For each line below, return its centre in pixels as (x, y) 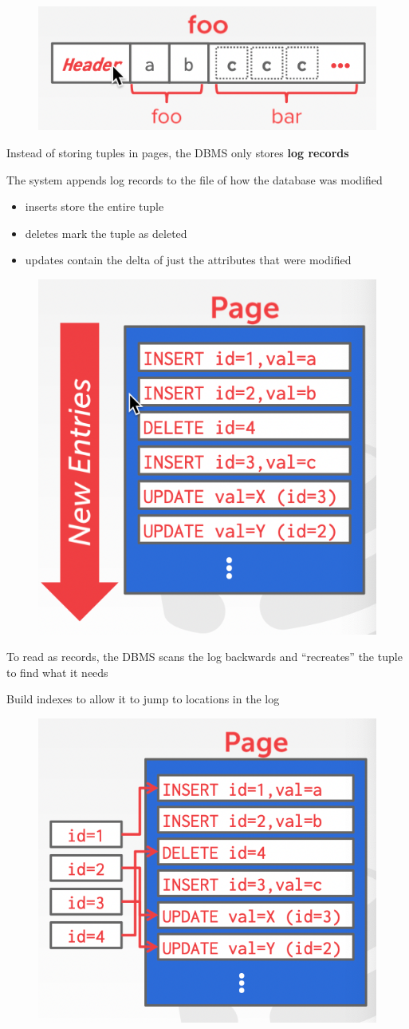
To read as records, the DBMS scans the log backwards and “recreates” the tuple (204, 657)
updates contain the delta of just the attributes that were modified (188, 260)
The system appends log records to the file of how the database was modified (195, 179)
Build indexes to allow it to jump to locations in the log (143, 699)
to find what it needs (57, 672)
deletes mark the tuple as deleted (106, 233)
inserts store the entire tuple (94, 206)
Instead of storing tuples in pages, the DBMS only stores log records (178, 152)
